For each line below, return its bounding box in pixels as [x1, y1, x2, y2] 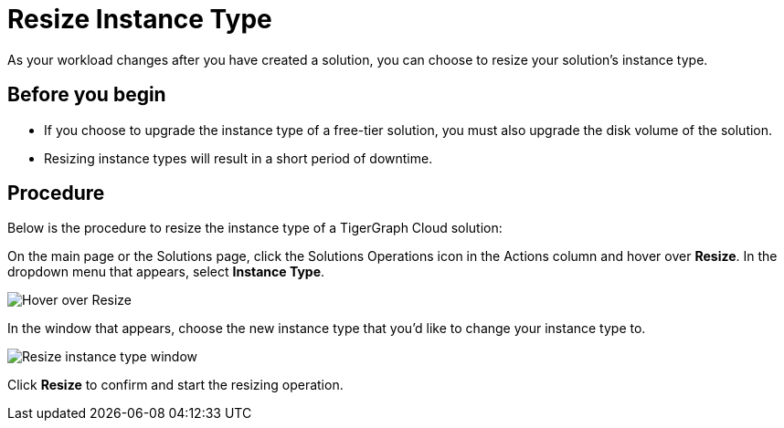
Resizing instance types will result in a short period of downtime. [44, 150, 433, 166]
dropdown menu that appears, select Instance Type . [7, 264, 325, 280]
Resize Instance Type [7, 4, 272, 35]
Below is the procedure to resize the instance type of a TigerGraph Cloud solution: [7, 220, 503, 236]
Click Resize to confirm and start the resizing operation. [7, 377, 344, 393]
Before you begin [7, 83, 166, 107]
